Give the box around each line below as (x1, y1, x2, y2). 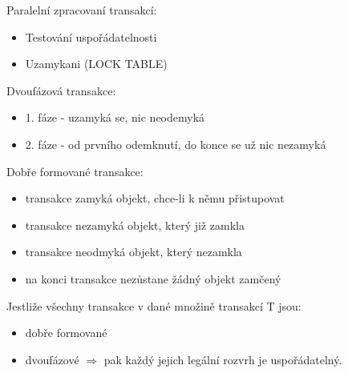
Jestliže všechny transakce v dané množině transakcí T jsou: (6, 297, 301, 314)
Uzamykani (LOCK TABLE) (25, 55, 168, 72)
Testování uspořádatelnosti (25, 28, 157, 45)
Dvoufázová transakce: (6, 82, 116, 98)
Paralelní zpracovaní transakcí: (6, 2, 157, 18)
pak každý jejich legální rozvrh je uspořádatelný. (103, 351, 342, 367)
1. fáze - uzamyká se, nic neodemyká (25, 109, 205, 126)
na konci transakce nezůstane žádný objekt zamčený (25, 270, 281, 287)
